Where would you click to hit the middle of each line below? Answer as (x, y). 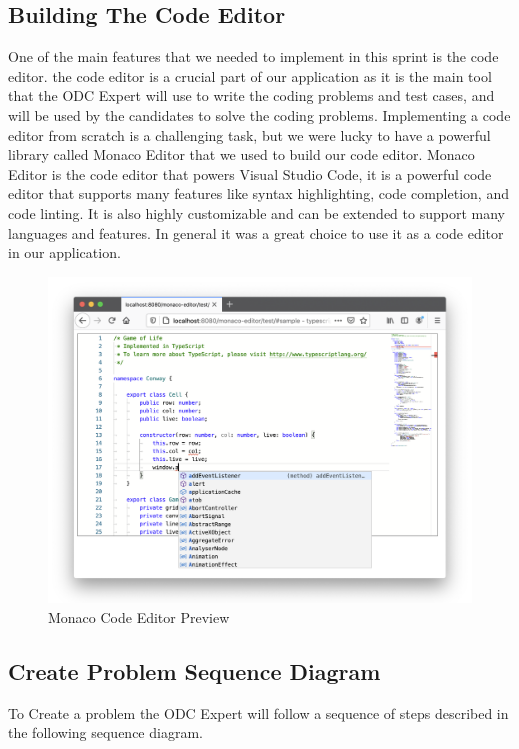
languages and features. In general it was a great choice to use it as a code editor (256, 232)
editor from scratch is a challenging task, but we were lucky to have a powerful (249, 134)
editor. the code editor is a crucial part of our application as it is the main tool (250, 75)
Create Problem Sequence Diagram (194, 671)
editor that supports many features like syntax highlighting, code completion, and (258, 193)
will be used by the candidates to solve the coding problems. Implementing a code (259, 114)
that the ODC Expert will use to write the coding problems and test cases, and (251, 95)
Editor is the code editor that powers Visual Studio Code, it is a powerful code (250, 173)
